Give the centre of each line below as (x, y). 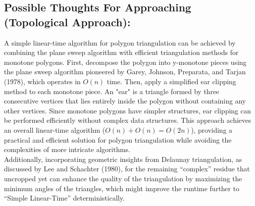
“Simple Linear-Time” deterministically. (64, 198)
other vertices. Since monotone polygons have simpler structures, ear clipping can (127, 110)
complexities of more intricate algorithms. (67, 149)
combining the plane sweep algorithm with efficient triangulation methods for (121, 52)
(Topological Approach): (67, 22)
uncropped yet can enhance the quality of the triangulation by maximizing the (123, 178)
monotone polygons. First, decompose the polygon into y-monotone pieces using (125, 62)
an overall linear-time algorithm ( (55, 129)
